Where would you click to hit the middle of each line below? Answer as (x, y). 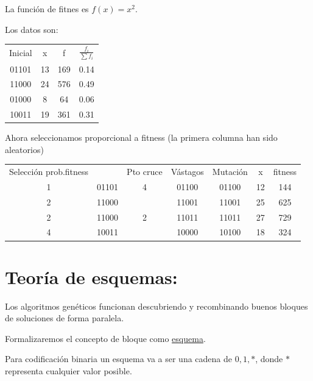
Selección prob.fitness (49, 172)
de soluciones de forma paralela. (65, 318)
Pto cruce (145, 172)
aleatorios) (24, 149)
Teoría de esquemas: (91, 276)
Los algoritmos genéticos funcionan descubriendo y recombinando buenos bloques (156, 306)
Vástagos (187, 172)
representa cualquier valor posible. (69, 371)
